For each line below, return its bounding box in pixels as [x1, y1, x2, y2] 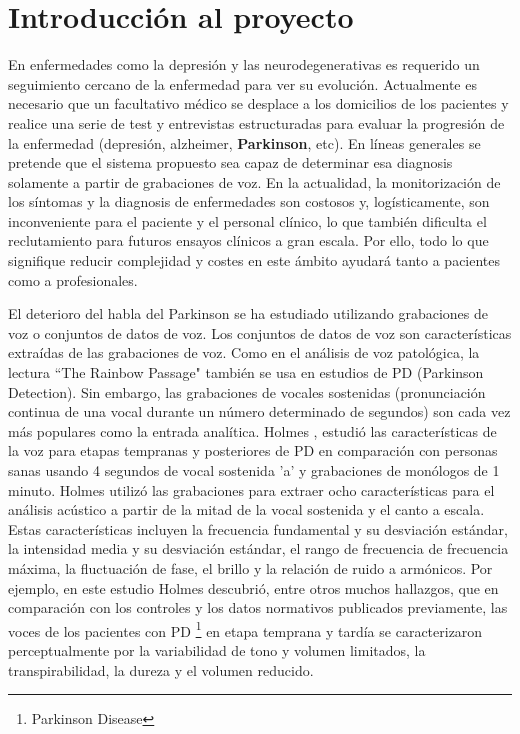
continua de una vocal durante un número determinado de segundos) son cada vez [8, 401, 511, 422]
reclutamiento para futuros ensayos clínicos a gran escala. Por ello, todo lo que [8, 230, 489, 251]
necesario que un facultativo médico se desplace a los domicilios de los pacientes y [8, 93, 509, 114]
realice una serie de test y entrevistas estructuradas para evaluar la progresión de [8, 112, 505, 133]
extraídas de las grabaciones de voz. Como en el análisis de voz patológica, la [8, 342, 480, 363]
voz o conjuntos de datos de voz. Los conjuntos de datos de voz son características [8, 322, 512, 343]
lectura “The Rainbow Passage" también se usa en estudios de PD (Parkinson [8, 362, 484, 383]
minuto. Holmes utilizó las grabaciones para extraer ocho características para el [8, 479, 495, 500]
